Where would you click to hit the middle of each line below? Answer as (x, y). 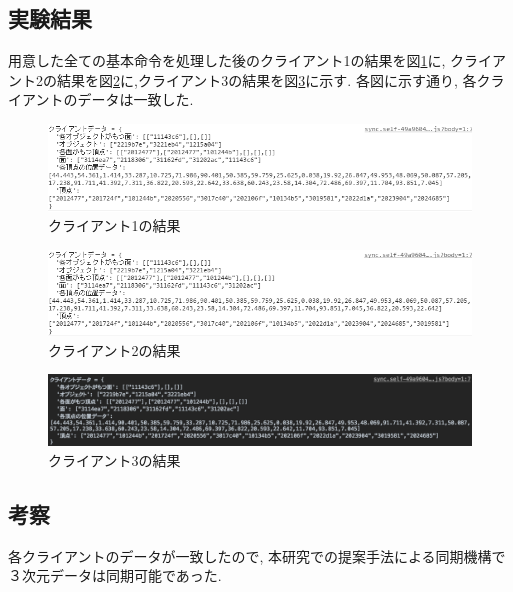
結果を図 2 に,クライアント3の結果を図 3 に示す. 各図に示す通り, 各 (266, 79)
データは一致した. (135, 99)
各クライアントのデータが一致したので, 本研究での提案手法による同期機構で (257, 555)
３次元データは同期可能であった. (115, 575)
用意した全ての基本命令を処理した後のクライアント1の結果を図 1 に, (227, 60)
